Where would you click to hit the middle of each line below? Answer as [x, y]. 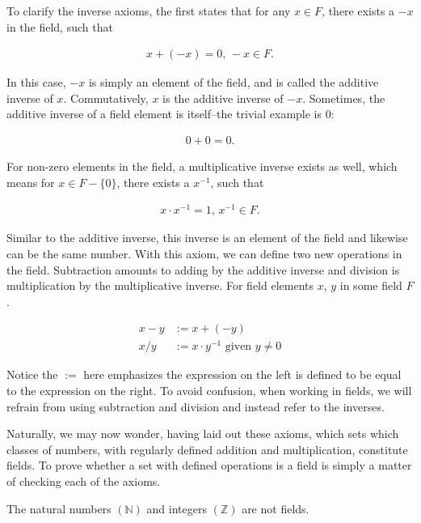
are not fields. [276, 508]
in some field [371, 285]
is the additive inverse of [223, 98]
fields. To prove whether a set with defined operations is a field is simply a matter [209, 465]
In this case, [36, 82]
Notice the [32, 374]
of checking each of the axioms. [84, 481]
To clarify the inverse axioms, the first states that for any [149, 11]
